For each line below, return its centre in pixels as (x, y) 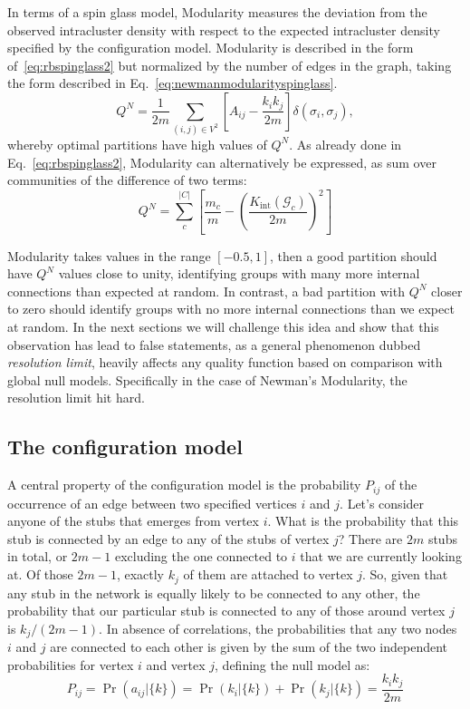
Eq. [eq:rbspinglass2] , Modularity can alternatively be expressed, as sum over (222, 162)
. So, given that (405, 574)
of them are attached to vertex (268, 574)
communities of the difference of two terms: (127, 180)
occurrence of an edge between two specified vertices (152, 503)
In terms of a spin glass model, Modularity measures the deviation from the (217, 12)
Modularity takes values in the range (109, 255)
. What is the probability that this (363, 521)
